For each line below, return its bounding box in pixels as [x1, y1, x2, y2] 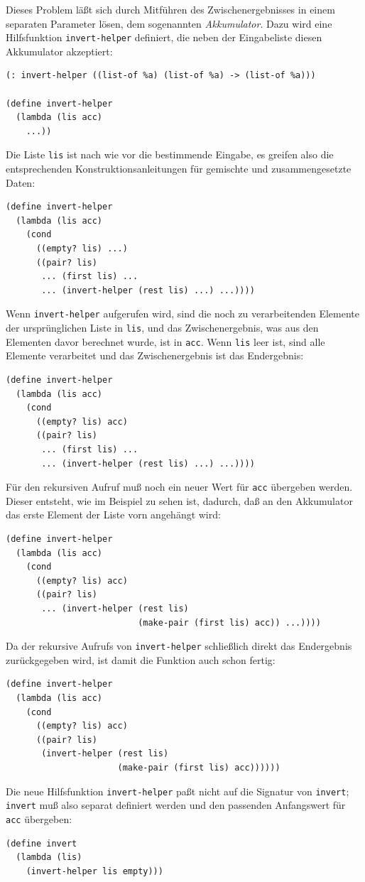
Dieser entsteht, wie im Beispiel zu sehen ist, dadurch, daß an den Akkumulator [6, 493, 353, 508]
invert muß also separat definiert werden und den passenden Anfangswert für [6, 797, 346, 812]
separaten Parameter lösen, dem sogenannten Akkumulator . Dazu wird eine [6, 16, 332, 31]
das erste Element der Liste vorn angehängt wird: [6, 507, 221, 522]
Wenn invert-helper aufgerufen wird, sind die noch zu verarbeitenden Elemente [6, 306, 359, 321]
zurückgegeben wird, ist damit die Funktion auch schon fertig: [6, 652, 276, 667]
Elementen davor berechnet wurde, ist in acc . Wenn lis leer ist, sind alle [6, 334, 325, 349]
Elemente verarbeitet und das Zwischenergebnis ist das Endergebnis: [6, 348, 304, 363]
